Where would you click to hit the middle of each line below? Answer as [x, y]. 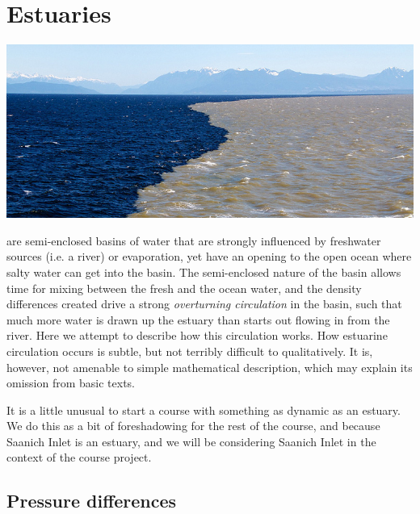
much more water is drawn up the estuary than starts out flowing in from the [198, 319]
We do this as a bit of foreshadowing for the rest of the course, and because [193, 426]
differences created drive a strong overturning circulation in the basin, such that [204, 304]
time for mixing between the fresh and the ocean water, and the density [184, 288]
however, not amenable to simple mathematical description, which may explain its [210, 367]
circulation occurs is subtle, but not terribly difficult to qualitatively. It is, [190, 351]
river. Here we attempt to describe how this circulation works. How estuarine [197, 335]
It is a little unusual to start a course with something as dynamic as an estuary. [204, 410]
